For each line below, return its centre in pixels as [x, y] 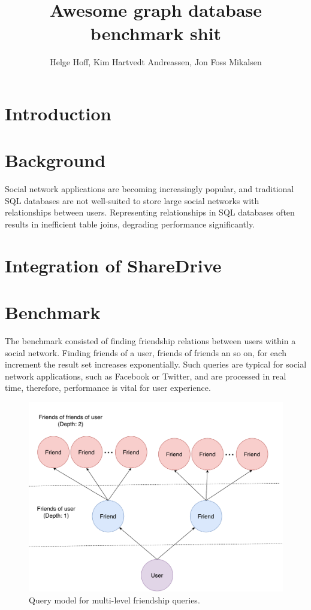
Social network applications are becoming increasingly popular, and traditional [150, 189]
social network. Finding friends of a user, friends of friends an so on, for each [146, 352]
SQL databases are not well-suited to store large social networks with [132, 200]
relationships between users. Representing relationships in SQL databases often [150, 212]
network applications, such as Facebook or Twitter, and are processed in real [146, 376]
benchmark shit [156, 33]
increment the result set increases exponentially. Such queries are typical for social [156, 364]
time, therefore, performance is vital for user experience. [108, 388]
